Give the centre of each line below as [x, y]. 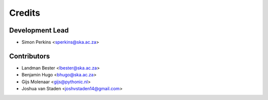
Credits [25, 13]
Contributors [30, 56]
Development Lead [39, 30]
